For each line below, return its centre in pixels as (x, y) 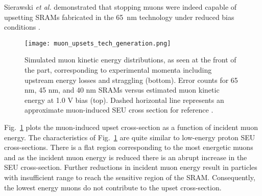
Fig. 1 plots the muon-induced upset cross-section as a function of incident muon (131, 127)
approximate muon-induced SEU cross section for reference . (119, 110)
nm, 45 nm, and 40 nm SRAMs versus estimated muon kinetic (122, 90)
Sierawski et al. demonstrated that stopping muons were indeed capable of (121, 7)
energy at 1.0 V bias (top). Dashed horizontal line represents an (124, 100)
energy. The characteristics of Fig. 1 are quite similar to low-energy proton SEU (130, 137)
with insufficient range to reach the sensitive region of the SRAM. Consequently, (130, 177)
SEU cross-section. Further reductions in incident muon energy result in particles (131, 167)
